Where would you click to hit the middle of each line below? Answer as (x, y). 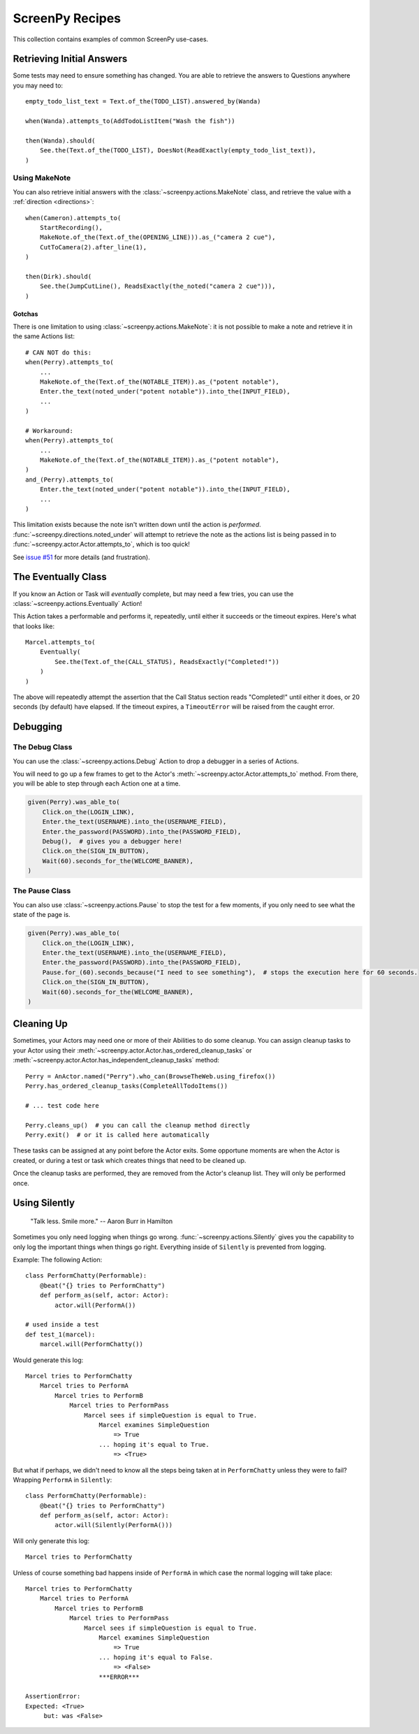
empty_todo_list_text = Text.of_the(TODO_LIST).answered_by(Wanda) (143, 102)
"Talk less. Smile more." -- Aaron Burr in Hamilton (102, 1221)
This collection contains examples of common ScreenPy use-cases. (111, 39)
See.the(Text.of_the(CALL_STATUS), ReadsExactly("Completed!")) (167, 662)
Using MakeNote (42, 178)
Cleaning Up (40, 1024)
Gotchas (25, 314)
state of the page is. (42, 915)
